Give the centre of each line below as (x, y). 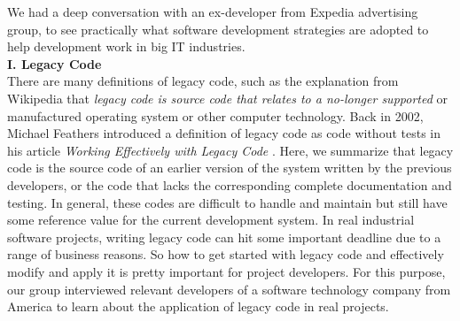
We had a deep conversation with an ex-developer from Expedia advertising (213, 11)
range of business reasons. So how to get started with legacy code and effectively (226, 254)
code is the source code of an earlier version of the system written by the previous (230, 168)
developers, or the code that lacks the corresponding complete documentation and (230, 184)
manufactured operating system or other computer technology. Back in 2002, (215, 115)
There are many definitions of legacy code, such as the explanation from (203, 81)
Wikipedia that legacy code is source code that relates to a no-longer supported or (227, 98)
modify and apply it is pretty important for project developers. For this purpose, (226, 271)
